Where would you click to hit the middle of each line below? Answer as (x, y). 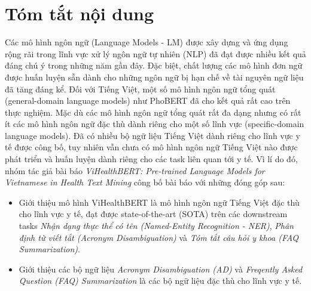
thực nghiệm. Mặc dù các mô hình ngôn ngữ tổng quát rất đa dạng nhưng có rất (153, 112)
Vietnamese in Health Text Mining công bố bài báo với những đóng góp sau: (145, 182)
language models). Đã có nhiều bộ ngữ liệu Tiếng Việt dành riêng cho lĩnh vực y (153, 135)
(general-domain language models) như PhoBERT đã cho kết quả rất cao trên (148, 100)
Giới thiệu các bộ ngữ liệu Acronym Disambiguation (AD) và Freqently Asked (161, 269)
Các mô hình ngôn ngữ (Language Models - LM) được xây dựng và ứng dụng (147, 42)
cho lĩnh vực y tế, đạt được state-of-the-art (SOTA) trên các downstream (153, 214)
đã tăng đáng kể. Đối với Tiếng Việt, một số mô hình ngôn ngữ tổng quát (140, 89)
